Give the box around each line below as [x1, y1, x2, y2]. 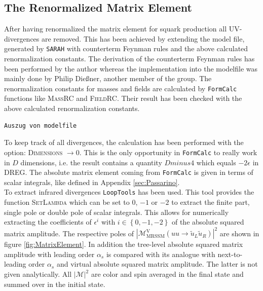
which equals [196, 157, 236, 167]
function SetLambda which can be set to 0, [4, 197, 138, 207]
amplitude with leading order [4, 248, 95, 259]
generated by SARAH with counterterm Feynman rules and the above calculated [4, 43, 248, 54]
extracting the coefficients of [4, 216, 92, 227]
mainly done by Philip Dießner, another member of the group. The [4, 73, 212, 84]
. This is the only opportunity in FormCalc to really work [79, 147, 257, 157]
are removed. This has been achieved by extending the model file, [41, 33, 245, 44]
